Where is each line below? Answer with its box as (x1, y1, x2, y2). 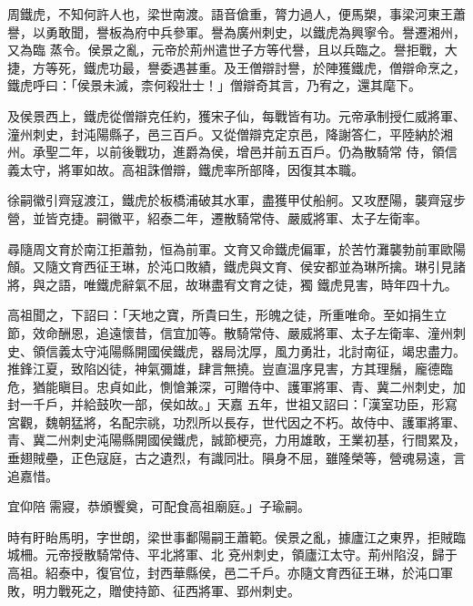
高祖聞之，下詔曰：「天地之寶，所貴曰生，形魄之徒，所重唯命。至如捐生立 (7, 305, 447, 324)
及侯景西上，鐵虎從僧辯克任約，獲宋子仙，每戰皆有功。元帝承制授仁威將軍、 (7, 106, 466, 125)
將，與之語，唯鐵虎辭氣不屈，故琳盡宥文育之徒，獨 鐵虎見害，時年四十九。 (7, 274, 458, 293)
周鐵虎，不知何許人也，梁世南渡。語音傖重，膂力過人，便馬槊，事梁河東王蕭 (7, 5, 466, 23)
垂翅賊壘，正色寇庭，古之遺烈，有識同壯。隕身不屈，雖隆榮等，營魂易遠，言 (7, 448, 466, 467)
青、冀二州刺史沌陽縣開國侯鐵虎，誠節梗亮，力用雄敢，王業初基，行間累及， (7, 430, 466, 449)
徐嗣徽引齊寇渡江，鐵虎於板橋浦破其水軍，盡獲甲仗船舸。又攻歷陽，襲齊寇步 (7, 190, 466, 210)
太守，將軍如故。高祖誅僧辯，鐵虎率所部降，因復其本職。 (19, 159, 364, 179)
